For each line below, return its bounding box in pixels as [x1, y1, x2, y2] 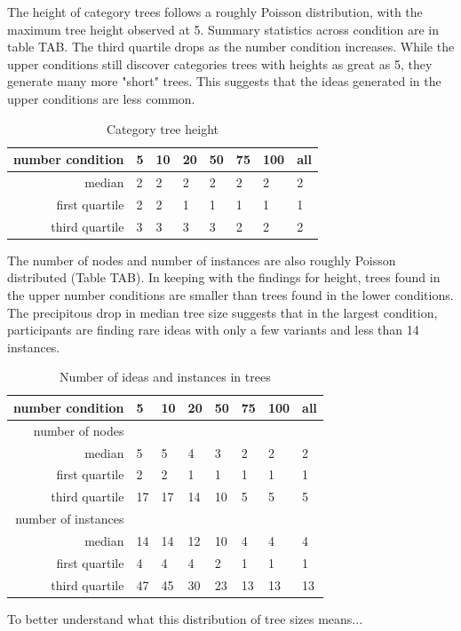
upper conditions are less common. [7, 89, 195, 107]
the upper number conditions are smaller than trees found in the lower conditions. [7, 285, 454, 304]
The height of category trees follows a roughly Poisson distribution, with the [7, 3, 423, 20]
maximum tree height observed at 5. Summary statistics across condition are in [7, 20, 439, 38]
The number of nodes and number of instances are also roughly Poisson [7, 250, 396, 269]
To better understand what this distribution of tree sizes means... [7, 609, 363, 627]
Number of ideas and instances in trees [60, 367, 271, 386]
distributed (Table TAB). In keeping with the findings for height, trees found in [7, 268, 441, 287]
